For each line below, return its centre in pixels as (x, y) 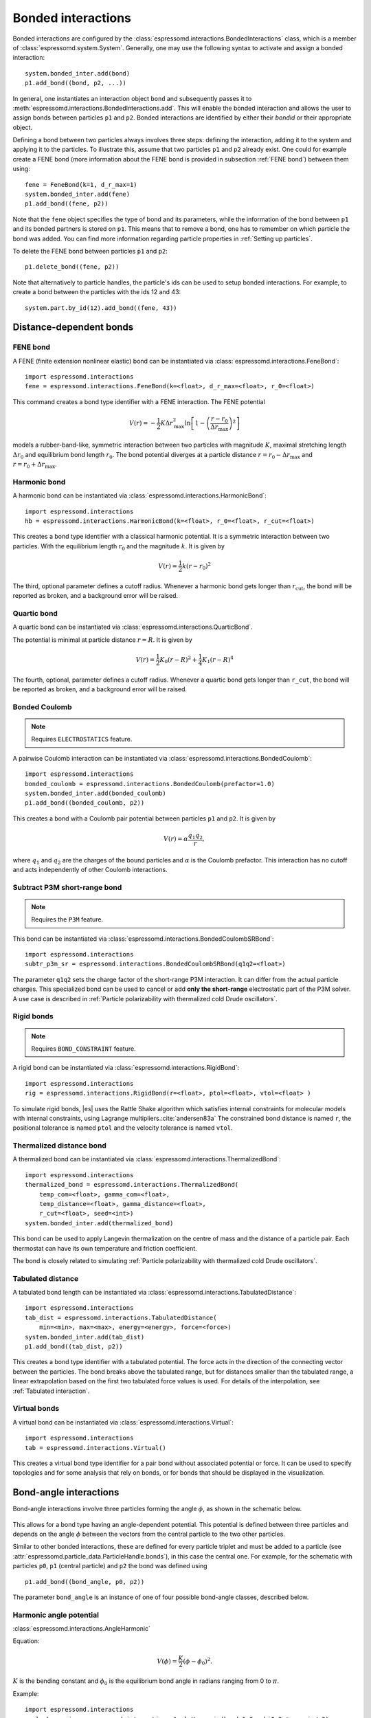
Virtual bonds (36, 1409)
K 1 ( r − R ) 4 (217, 660)
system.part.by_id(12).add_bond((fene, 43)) (101, 308)
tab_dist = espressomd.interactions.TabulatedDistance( (121, 1317)
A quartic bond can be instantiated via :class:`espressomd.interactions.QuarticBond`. (133, 627)
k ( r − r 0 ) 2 (197, 566)
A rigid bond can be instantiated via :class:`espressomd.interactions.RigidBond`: (126, 1068)
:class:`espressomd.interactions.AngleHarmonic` (82, 1629)
